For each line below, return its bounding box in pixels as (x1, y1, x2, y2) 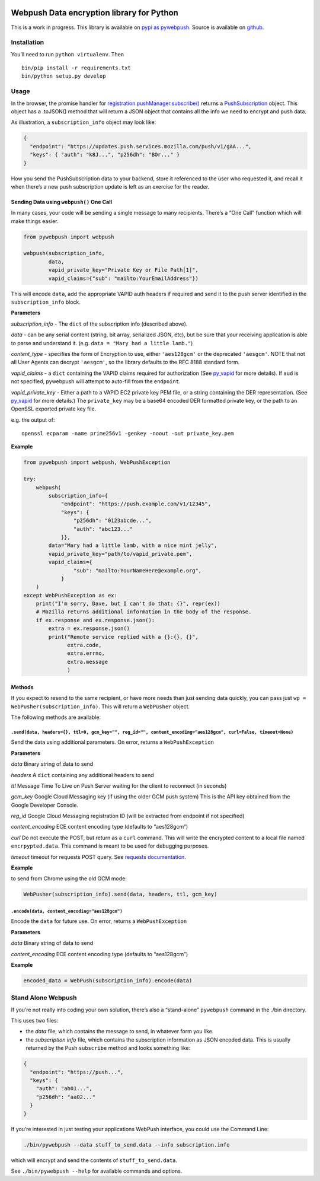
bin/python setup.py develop (21, 73, 106, 79)
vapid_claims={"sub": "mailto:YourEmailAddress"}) (48, 275, 199, 282)
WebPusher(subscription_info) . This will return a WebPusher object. (11, 703, 190, 710)
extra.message (67, 658, 108, 665)
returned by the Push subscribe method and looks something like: (25, 1045, 191, 1052)
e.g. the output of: (11, 416, 55, 424)
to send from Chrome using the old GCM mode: (11, 875, 127, 882)
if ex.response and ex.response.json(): (36, 617, 155, 623)
